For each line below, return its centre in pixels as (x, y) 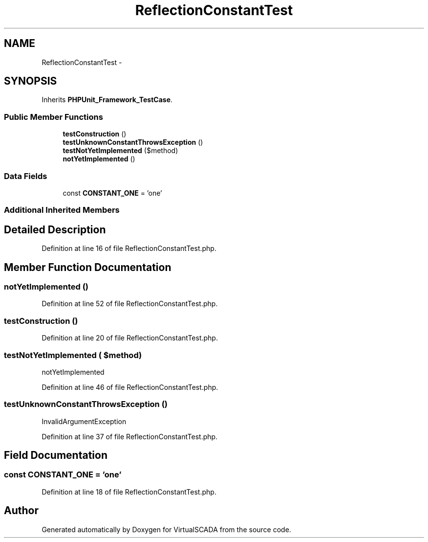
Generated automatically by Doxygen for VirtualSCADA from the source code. (166, 529)
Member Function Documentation (88, 267)
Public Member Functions (53, 117)
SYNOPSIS (31, 81)
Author (21, 511)
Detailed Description (55, 229)
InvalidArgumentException (84, 421)
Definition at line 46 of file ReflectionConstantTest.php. (130, 387)
